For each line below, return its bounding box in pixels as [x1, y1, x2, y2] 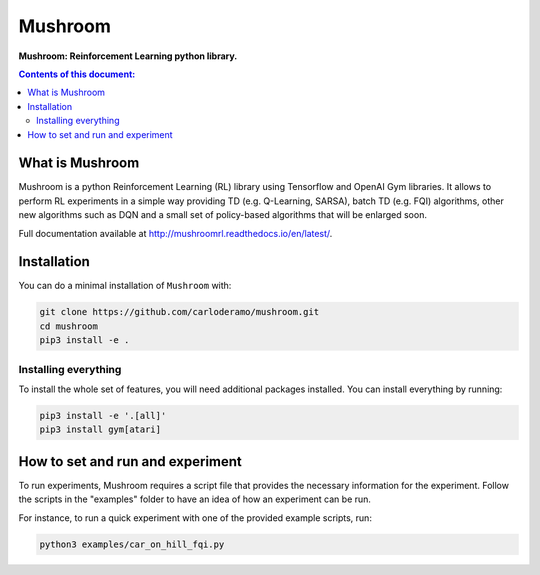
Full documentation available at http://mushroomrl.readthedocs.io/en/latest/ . [18, 227, 333, 239]
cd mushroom [39, 320, 99, 332]
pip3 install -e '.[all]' [39, 410, 167, 421]
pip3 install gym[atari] [39, 424, 162, 435]
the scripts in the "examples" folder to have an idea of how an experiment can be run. [18, 493, 372, 505]
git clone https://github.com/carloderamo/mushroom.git [39, 306, 320, 318]
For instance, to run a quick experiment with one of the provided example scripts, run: [18, 511, 372, 524]
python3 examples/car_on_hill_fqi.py [39, 538, 225, 550]
